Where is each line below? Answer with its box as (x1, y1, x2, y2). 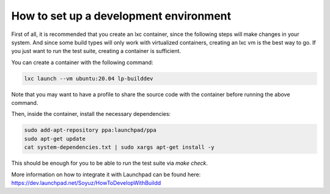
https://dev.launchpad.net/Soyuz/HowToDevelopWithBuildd (11, 179, 161, 186)
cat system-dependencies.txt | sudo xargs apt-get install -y (24, 144, 215, 151)
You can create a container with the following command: (11, 59, 153, 66)
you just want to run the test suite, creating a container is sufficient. (11, 48, 182, 55)
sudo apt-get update (24, 135, 86, 142)
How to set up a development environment (11, 9, 232, 23)
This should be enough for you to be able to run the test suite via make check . (11, 159, 208, 167)
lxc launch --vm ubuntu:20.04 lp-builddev (24, 75, 153, 82)
